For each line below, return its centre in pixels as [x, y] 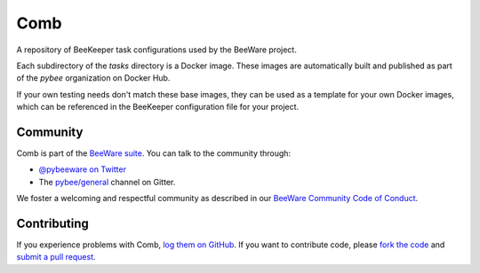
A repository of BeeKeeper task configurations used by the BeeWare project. [156, 50]
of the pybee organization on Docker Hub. [93, 78]
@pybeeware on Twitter [82, 169]
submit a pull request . [56, 257]
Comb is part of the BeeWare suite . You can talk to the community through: [154, 153]
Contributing [52, 223]
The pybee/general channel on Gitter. [107, 182]
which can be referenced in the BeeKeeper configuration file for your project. [158, 107]
